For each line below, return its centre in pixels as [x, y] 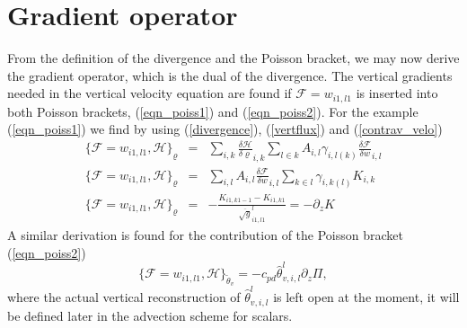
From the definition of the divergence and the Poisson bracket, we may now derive [233, 58]
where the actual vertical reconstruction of [124, 297]
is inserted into [397, 93]
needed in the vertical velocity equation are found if [150, 93]
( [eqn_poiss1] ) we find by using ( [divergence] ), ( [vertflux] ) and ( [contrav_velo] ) [225, 129]
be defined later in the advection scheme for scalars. [150, 315]
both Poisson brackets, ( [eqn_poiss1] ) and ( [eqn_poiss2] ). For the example [213, 111]
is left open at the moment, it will [366, 297]
